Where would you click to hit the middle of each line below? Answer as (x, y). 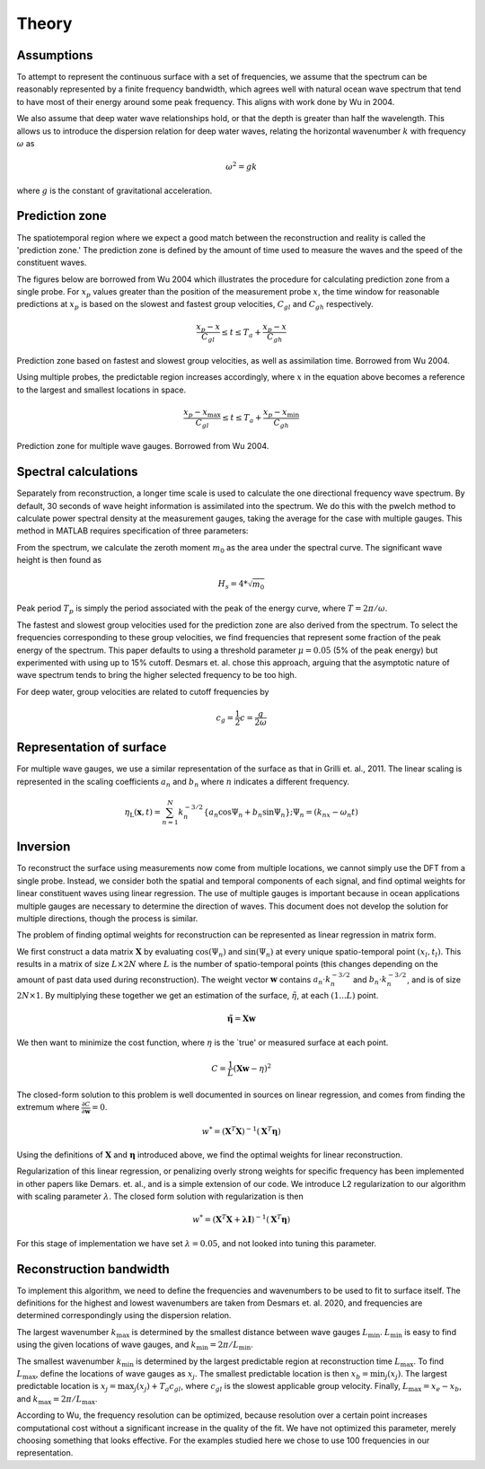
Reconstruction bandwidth (93, 1269)
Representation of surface (92, 748)
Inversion (44, 847)
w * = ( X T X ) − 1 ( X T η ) (242, 1130)
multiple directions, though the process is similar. (107, 919)
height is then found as (59, 560)
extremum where (48, 1107)
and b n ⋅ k (370, 981)
